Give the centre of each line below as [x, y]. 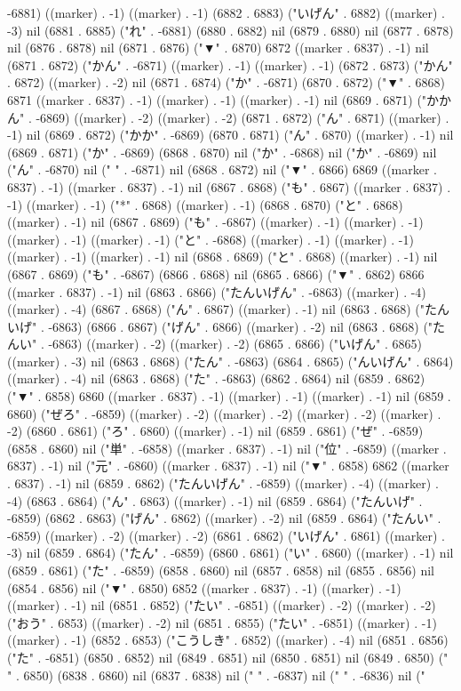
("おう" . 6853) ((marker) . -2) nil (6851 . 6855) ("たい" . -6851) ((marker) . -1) [222, 622]
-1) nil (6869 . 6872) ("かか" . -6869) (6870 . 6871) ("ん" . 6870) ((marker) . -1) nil [230, 135]
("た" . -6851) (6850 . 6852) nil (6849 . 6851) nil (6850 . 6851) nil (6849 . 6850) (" [228, 657]
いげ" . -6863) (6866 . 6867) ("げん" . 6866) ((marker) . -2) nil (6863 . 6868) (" [220, 326]
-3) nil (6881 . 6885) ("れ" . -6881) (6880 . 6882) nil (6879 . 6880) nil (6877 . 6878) [230, 30]
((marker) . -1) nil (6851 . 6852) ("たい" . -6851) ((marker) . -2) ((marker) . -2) [222, 605]
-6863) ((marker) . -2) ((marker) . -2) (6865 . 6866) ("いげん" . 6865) [235, 344]
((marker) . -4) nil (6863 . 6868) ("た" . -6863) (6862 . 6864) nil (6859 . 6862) [216, 378]
